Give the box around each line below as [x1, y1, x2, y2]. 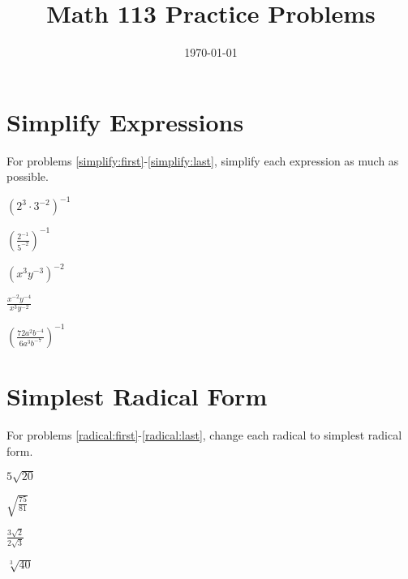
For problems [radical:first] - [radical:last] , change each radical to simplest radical [6, 426, 402, 443]
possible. [6, 168, 49, 185]
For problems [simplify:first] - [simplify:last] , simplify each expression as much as [6, 152, 399, 169]
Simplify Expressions [6, 105, 244, 138]
